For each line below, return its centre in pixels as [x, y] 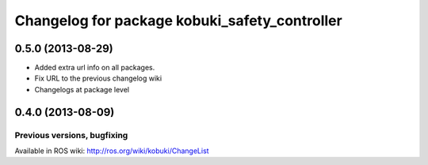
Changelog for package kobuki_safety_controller [178, 21]
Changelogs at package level [82, 89]
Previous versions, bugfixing [71, 135]
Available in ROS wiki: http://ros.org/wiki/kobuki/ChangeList [112, 151]
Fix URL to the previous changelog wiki [98, 78]
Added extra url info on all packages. [95, 68]
